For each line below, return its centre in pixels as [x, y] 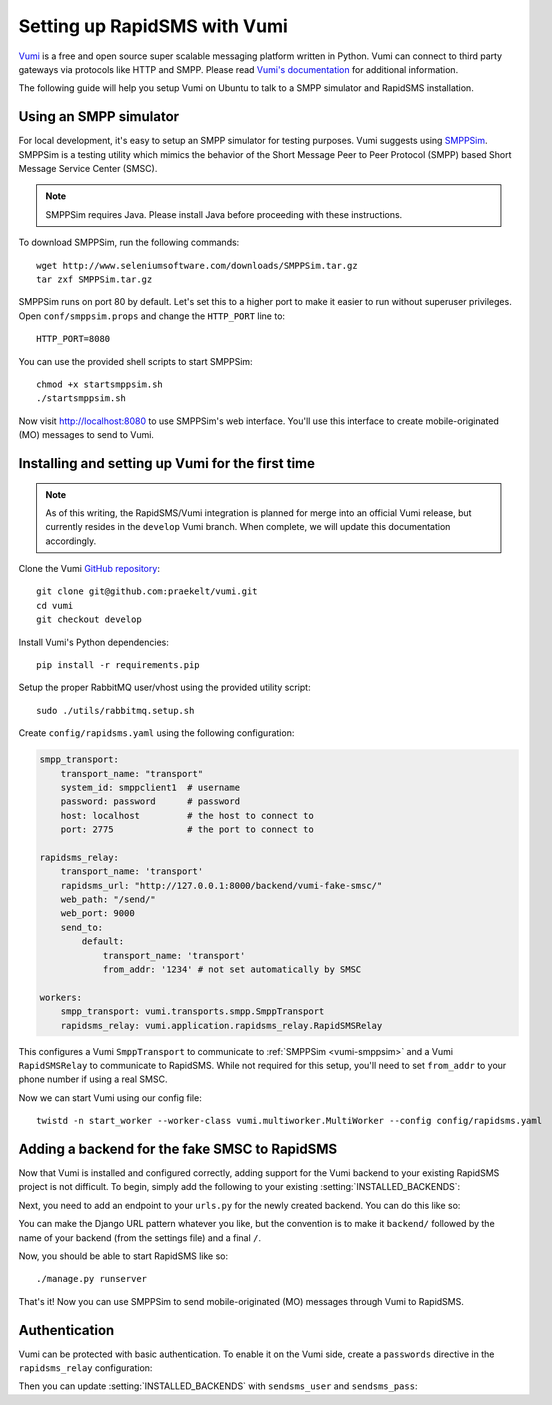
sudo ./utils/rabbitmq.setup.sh [115, 710]
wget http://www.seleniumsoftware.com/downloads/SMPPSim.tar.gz [197, 265]
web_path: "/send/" [108, 899]
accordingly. [71, 541]
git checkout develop [89, 619]
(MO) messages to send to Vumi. [86, 435]
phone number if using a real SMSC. [93, 1079]
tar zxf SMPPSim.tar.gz [94, 279]
